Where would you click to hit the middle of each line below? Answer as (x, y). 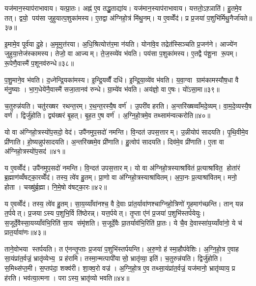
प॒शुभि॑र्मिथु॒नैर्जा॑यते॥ (229, 17)
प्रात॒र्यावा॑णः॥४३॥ (25, 232)
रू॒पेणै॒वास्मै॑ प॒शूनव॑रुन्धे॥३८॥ (39, 63)
